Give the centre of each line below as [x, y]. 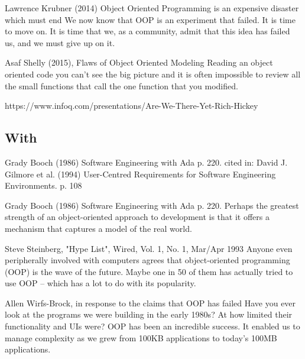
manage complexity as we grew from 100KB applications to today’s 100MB [141, 337]
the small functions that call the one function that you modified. [121, 85]
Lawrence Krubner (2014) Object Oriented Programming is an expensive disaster [152, 8]
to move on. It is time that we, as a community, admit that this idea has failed [147, 31]
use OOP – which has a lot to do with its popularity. [100, 283]
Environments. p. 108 [43, 185]
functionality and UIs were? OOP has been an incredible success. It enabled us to [152, 326]
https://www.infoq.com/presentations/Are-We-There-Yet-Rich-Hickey [132, 106]
